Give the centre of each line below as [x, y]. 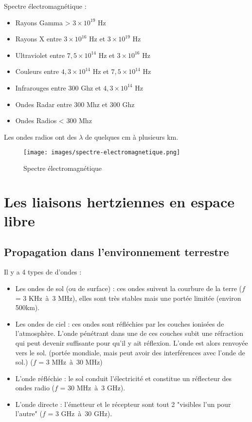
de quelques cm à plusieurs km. [132, 137]
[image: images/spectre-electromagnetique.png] [102, 153]
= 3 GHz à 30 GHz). [80, 413]
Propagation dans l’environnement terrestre [117, 251]
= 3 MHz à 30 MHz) [71, 362]
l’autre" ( [29, 413]
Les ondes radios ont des [40, 137]
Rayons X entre [38, 39]
